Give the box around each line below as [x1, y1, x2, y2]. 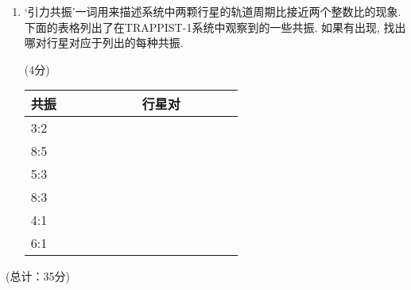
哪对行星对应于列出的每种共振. [24, 34, 184, 51]
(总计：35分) [6, 268, 70, 284]
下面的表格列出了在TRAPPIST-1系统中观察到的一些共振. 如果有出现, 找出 [24, 18, 406, 35]
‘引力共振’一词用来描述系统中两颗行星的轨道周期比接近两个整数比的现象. [24, 3, 401, 19]
